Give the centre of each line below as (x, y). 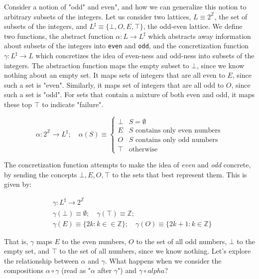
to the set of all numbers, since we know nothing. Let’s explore (155, 251)
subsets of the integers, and (46, 26)
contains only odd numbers (177, 140)
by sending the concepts (41, 174)
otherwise (143, 149)
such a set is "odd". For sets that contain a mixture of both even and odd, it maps (129, 94)
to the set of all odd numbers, (182, 241)
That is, (16, 241)
